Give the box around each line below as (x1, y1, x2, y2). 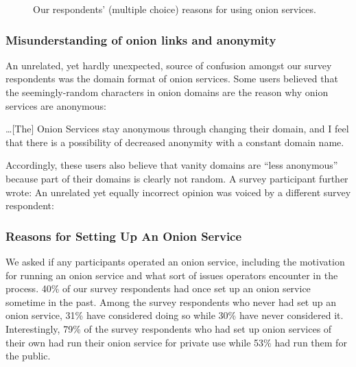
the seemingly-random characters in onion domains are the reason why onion (5, 85, 329, 99)
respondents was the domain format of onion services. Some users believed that (5, 71, 338, 86)
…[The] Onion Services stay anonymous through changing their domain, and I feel (5, 121, 349, 136)
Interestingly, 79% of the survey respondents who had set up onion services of (5, 321, 332, 335)
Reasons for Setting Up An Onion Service (5, 227, 242, 244)
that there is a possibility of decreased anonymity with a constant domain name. (5, 134, 344, 149)
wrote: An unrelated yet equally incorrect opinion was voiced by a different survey (5, 185, 351, 199)
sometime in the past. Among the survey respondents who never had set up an (5, 294, 336, 309)
